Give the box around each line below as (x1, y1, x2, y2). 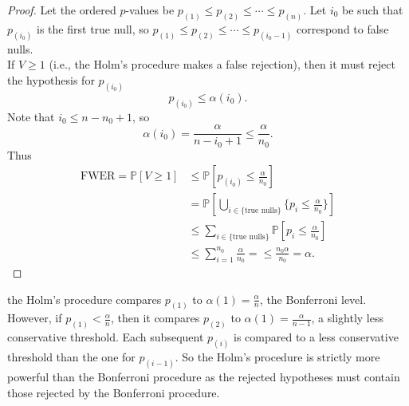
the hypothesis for (7, 71, 95, 88)
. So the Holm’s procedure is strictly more (175, 349, 380, 365)
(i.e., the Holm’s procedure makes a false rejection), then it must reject (49, 56, 395, 73)
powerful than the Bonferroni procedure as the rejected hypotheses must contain (7, 369, 400, 385)
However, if (7, 309, 62, 326)
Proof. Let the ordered (7, 2, 116, 18)
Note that (7, 108, 55, 124)
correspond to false (297, 20, 389, 37)
